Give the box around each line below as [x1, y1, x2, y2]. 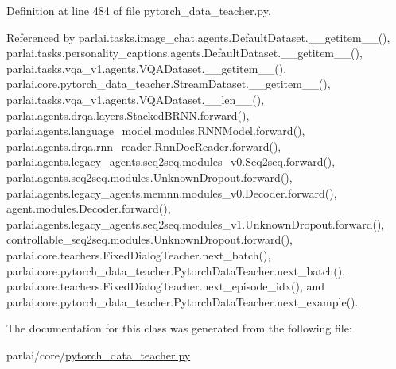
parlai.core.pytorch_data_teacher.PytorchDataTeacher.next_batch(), [6, 262, 346, 279]
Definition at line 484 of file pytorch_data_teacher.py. [6, 2, 271, 18]
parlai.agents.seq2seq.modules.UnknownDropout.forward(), [6, 168, 293, 185]
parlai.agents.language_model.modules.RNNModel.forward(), [6, 122, 305, 139]
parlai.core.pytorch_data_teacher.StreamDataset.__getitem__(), [6, 75, 331, 92]
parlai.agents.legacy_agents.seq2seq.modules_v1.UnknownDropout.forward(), [6, 215, 385, 232]
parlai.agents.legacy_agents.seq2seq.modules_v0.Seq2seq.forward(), [6, 153, 336, 170]
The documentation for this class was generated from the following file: [6, 320, 352, 336]
